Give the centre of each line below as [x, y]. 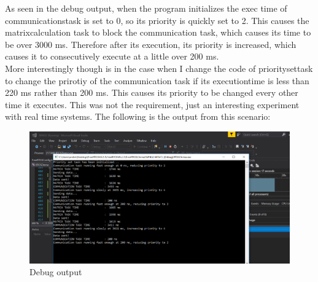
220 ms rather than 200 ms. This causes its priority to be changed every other [152, 92]
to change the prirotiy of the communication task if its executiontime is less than [157, 80]
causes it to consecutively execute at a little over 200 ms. [112, 56]
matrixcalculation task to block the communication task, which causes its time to [158, 32]
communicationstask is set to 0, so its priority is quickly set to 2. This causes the [157, 20]
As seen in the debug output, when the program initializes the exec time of [146, 8]
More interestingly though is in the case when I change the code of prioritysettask [159, 68]
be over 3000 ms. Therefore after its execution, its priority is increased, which [151, 44]
